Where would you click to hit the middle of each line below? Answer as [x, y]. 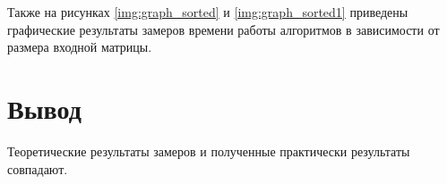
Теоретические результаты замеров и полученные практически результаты [209, 151]
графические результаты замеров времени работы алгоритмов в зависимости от [223, 29]
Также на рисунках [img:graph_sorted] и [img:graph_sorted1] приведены [208, 12]
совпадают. [38, 168]
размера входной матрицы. [80, 47]
